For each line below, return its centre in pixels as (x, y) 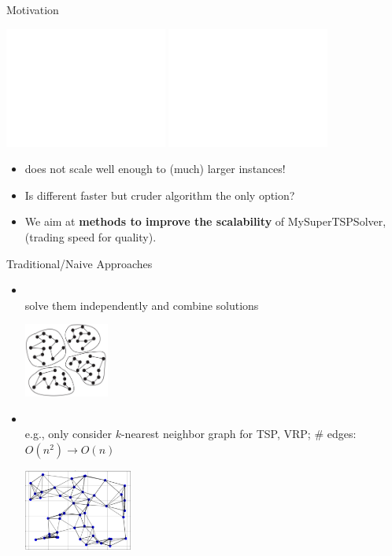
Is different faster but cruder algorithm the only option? (160, 195)
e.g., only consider (68, 434)
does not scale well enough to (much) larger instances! (155, 169)
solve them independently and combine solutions (142, 305)
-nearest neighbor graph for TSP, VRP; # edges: (239, 434)
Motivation (33, 9)
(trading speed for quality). (91, 236)
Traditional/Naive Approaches (80, 263)
